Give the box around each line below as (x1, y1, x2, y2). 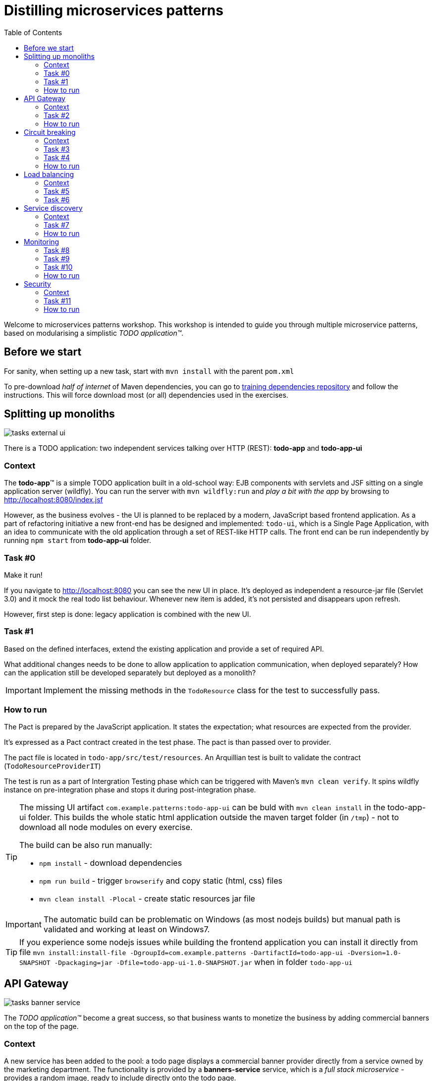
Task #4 (44, 153, 70, 162)
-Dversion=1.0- (347, 949, 402, 957)
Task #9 (44, 254, 70, 263)
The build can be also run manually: (19, 840, 152, 850)
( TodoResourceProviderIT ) (4, 762, 101, 771)
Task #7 (44, 220, 69, 229)
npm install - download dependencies (39, 858, 182, 868)
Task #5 (44, 186, 70, 195)
